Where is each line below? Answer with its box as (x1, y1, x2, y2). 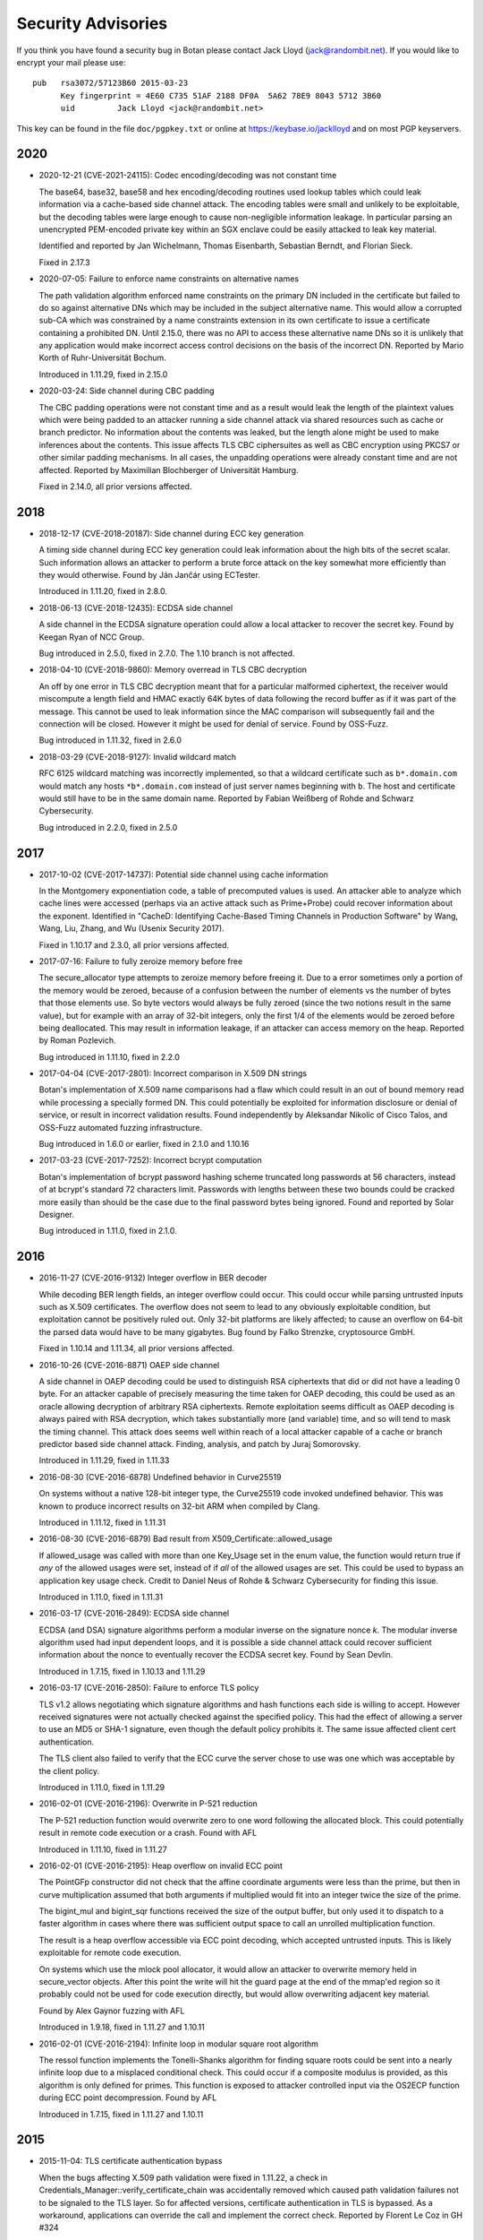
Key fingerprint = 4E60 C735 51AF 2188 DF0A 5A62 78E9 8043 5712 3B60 (60, 90, 382, 100)
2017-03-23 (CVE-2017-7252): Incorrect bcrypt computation (38, 1155, 263, 1166)
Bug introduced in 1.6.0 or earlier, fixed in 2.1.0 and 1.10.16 (38, 1139, 250, 1150)
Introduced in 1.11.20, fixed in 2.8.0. (38, 586, 168, 597)
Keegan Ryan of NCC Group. (38, 632, 145, 642)
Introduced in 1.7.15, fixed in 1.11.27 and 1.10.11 (38, 2108, 204, 2119)
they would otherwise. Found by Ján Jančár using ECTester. (38, 570, 261, 581)
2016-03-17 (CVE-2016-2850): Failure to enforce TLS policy (38, 1683, 259, 1693)
